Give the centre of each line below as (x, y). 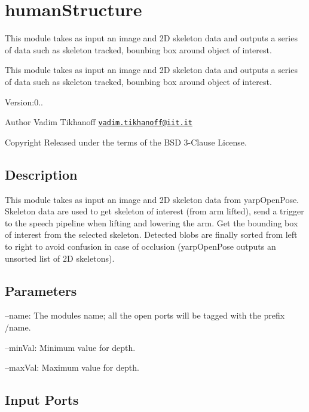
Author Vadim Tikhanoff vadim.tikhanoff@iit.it (99, 122)
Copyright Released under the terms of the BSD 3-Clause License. (126, 142)
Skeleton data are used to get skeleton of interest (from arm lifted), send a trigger (154, 211)
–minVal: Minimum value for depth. (70, 347)
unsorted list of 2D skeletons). (60, 258)
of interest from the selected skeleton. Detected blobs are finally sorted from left (151, 234)
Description (41, 174)
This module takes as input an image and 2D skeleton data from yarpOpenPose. (152, 199)
